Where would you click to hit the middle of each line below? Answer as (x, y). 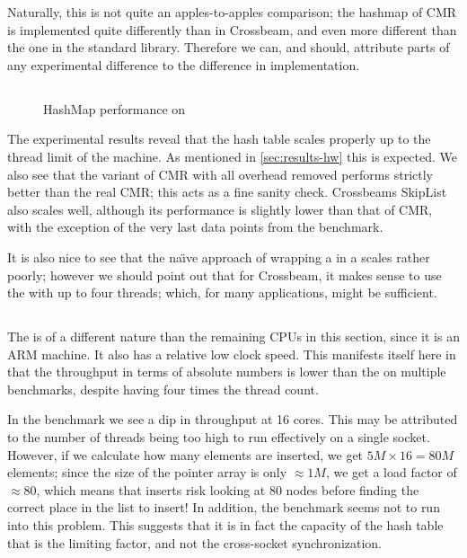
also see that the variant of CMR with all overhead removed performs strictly (220, 174)
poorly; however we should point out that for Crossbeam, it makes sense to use (225, 275)
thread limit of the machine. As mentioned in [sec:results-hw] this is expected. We (233, 156)
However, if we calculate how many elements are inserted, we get (185, 454)
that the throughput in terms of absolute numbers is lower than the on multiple (227, 372)
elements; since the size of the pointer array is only (147, 472)
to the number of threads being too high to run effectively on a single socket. (219, 437)
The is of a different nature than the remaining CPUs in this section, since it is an (233, 337)
